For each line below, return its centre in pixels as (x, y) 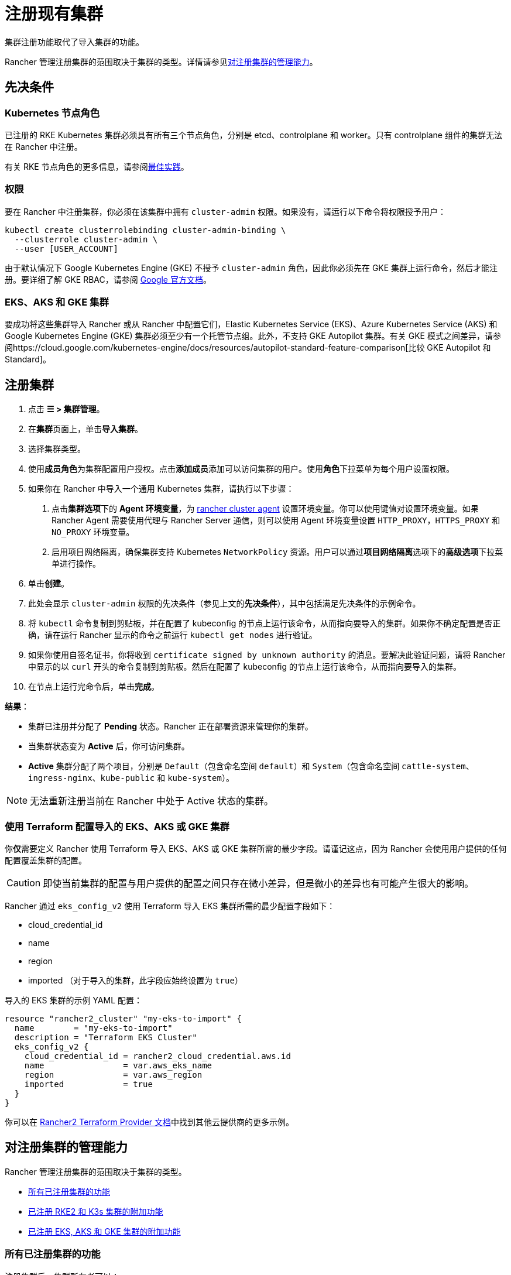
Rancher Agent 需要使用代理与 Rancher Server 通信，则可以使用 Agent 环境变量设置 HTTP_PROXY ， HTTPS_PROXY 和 (276, 520)
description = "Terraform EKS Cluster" (106, 1038)
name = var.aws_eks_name (118, 1066)
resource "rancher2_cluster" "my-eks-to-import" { (123, 1019)
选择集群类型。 (57, 449)
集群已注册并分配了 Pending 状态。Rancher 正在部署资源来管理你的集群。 (171, 726)
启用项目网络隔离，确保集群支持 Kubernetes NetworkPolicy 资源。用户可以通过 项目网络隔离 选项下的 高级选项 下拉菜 (277, 552)
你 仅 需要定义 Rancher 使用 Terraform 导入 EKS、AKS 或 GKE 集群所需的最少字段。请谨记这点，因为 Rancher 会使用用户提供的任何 (256, 849)
